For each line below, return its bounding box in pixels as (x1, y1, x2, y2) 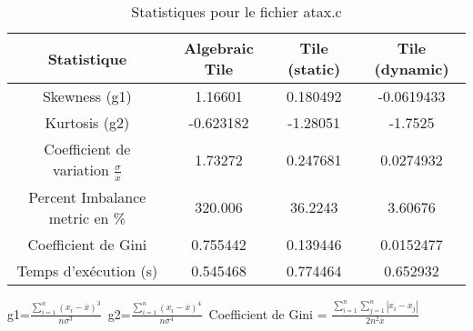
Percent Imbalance (28, 186, 146, 207)
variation (53, 159, 109, 180)
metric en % (48, 206, 126, 228)
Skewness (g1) (42, 85, 132, 106)
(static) (287, 58, 341, 79)
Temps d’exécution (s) (16, 259, 158, 281)
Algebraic (184, 37, 254, 58)
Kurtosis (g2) (45, 112, 130, 133)
